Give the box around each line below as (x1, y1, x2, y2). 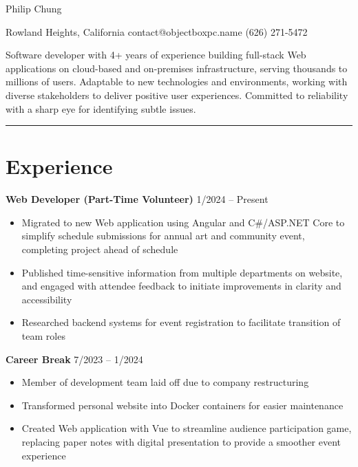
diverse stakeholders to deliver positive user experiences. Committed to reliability (6, 87, 348, 102)
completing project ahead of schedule (21, 242, 178, 257)
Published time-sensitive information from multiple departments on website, (21, 265, 343, 279)
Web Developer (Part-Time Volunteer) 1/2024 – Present (6, 192, 268, 206)
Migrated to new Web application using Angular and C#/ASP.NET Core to (21, 215, 345, 229)
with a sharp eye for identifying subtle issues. (6, 101, 196, 116)
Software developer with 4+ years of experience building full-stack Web (6, 47, 306, 62)
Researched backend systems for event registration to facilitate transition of (21, 315, 341, 329)
